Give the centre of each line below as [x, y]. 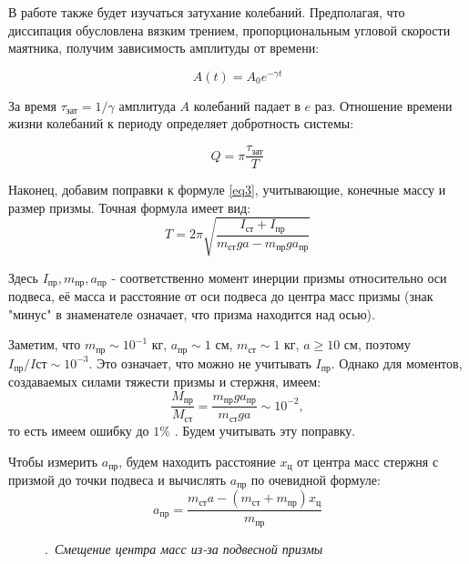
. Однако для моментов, [397, 363]
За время [33, 105]
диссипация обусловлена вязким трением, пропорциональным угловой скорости [229, 30]
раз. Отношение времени [383, 105]
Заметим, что [45, 344]
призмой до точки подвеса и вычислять [117, 479]
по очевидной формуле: [316, 479]
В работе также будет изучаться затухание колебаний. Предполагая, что [207, 12]
